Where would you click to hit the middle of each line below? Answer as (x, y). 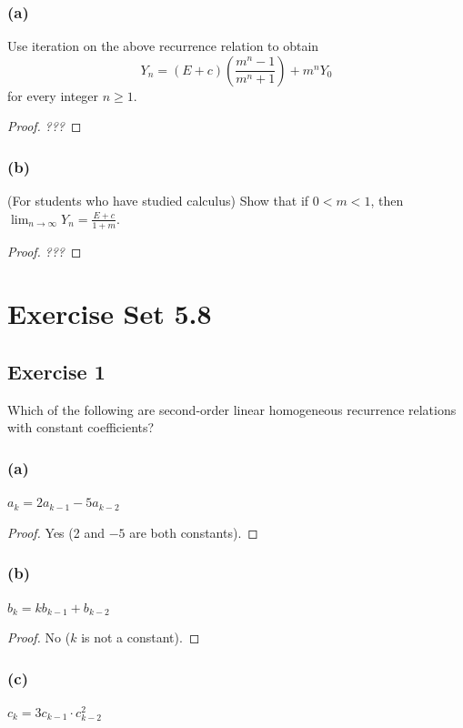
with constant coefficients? (81, 427)
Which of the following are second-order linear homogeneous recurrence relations (232, 409)
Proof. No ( (39, 637)
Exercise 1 (56, 371)
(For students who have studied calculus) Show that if (158, 201)
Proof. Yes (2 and (56, 532)
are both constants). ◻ (194, 532)
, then (387, 201)
